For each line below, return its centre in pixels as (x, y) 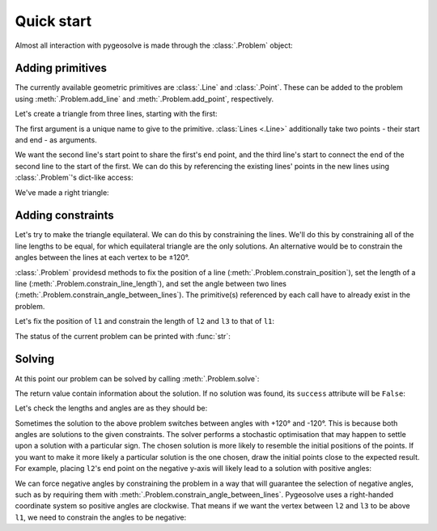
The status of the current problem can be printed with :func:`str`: (123, 336)
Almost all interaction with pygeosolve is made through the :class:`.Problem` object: (154, 45)
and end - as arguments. (56, 140)
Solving (35, 359)
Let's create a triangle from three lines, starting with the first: (116, 114)
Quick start (53, 21)
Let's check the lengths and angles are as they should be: (111, 408)
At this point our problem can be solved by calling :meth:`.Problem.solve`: (137, 378)
